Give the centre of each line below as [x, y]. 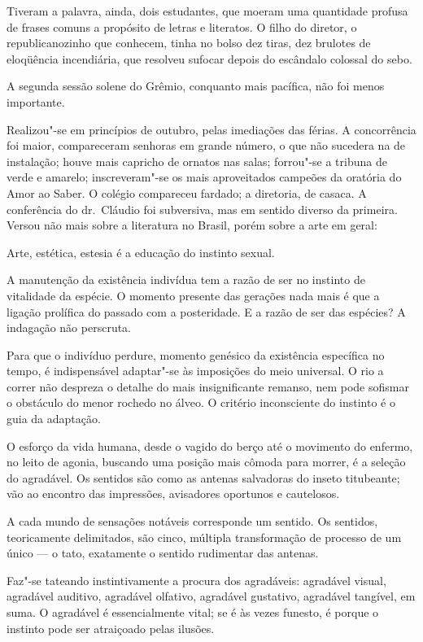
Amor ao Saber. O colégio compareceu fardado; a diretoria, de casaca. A [187, 192]
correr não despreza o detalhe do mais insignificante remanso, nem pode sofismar [208, 386]
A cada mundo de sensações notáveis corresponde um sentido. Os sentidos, [192, 521]
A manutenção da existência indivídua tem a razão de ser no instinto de [186, 280]
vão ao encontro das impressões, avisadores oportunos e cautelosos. [173, 494]
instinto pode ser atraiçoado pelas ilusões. [111, 628]
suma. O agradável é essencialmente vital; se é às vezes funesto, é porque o [193, 612]
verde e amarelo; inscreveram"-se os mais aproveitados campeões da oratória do [204, 177]
